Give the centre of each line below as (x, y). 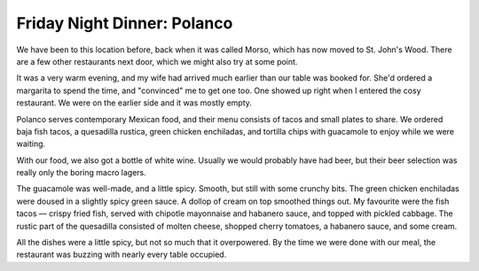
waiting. (31, 144)
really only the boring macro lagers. (81, 173)
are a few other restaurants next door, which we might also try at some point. (157, 61)
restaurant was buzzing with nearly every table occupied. (122, 255)
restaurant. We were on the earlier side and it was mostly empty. (134, 103)
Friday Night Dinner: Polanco (125, 23)
